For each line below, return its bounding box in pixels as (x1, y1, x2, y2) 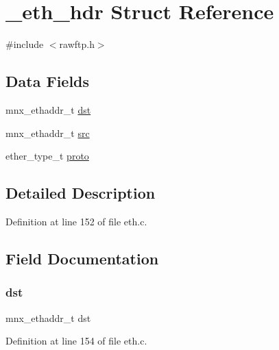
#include (5, 37, 44, 51)
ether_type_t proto (5, 149, 89, 163)
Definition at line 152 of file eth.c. (5, 214, 147, 228)
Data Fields (5, 71, 90, 92)
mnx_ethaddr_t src (5, 125, 90, 140)
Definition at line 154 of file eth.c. (5, 334, 147, 348)
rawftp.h (59, 37, 95, 51)
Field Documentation (5, 247, 159, 268)
